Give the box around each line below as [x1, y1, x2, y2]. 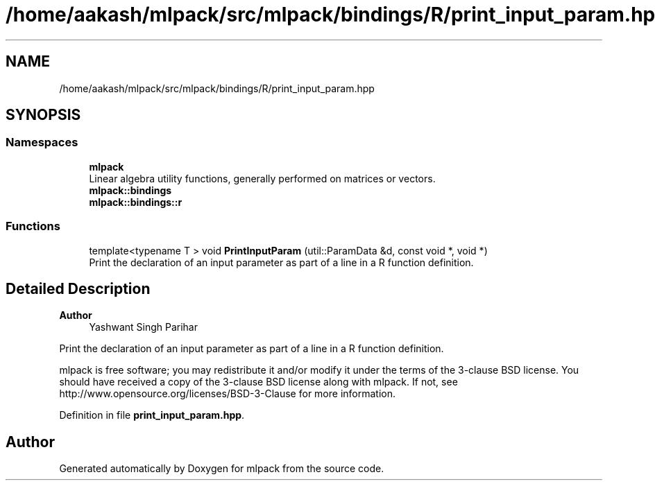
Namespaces [6, 135, 78, 150]
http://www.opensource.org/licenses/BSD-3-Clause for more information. [59, 388, 395, 400]
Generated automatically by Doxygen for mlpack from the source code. [59, 462, 384, 475]
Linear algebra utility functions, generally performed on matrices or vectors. [89, 172, 436, 184]
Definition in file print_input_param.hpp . [59, 409, 245, 422]
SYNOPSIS [6, 106, 81, 124]
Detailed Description [6, 279, 151, 297]
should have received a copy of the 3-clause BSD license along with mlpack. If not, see [59, 376, 458, 388]
